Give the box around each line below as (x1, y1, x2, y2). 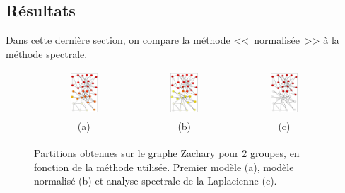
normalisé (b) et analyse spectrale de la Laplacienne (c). (34, 173, 277, 188)
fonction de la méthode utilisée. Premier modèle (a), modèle (34, 159, 294, 174)
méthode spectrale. (6, 46, 88, 61)
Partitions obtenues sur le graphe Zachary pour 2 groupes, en (34, 146, 300, 160)
